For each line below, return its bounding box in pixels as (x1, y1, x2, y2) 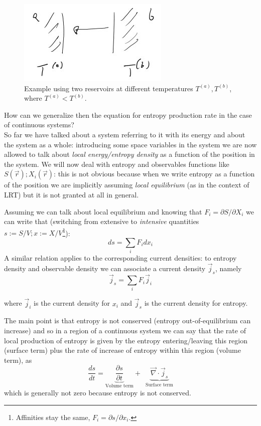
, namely (215, 263, 242, 274)
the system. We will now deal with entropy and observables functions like (4, 158, 229, 169)
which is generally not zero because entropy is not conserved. (4, 387, 191, 397)
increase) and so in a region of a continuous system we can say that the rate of (4, 325, 246, 336)
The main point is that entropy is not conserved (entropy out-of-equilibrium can (4, 315, 251, 326)
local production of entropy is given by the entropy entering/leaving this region (4, 335, 247, 345)
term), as (4, 354, 32, 365)
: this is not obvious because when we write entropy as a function (54, 168, 255, 179)
